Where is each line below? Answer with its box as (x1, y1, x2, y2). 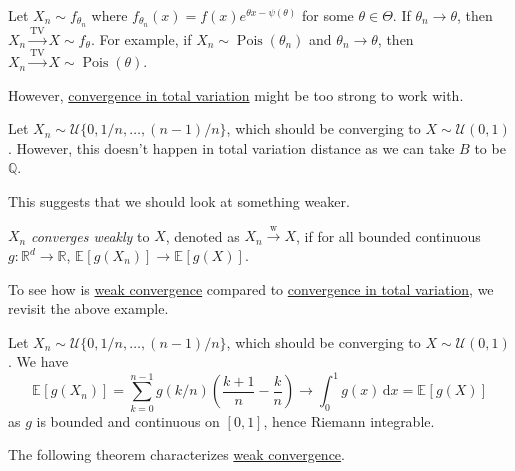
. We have (8, 351, 69, 372)
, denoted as (165, 225, 240, 246)
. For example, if (90, 28, 192, 49)
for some (301, 5, 354, 25)
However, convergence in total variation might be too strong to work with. (8, 84, 464, 105)
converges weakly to (30, 225, 150, 246)
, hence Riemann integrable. (263, 410, 435, 431)
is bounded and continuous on (36, 410, 220, 431)
